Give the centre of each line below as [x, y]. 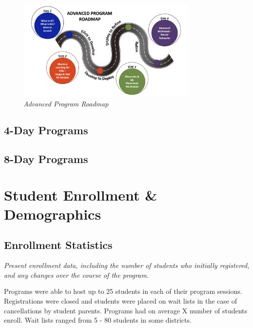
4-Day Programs [46, 130]
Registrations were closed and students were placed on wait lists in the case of [121, 301]
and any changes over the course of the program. [76, 275]
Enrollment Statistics [58, 245]
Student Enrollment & [81, 195]
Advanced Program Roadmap [66, 104]
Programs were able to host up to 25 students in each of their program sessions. [123, 291]
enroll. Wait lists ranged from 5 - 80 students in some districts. [98, 320]
